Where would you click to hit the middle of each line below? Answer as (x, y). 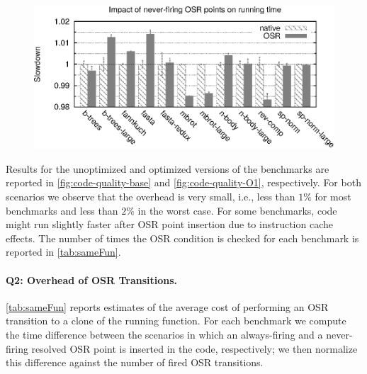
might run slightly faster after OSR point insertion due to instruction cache (169, 224)
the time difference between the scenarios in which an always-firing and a (164, 334)
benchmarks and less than (62, 210)
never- (339, 334)
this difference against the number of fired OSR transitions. (135, 362)
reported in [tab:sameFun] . (63, 252)
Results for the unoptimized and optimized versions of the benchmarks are (168, 168)
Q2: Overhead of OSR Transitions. (92, 279)
